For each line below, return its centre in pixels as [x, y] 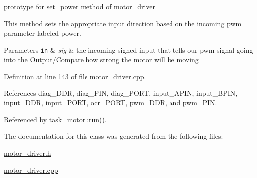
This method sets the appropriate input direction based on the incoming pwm [123, 23]
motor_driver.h [28, 153]
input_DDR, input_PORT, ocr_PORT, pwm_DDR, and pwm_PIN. [111, 103]
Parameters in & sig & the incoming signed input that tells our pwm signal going [128, 49]
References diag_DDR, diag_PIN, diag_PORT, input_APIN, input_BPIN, [121, 93]
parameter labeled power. [43, 33]
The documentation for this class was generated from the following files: [114, 136]
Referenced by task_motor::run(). [55, 119]
